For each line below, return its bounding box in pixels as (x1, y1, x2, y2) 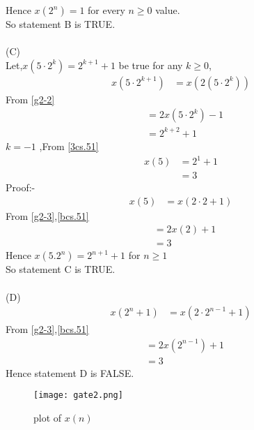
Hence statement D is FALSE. (6, 365, 134, 380)
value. (155, 3, 180, 17)
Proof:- (6, 180, 35, 195)
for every (88, 3, 125, 17)
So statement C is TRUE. (6, 262, 116, 276)
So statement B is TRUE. (6, 17, 116, 31)
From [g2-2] (6, 91, 55, 106)
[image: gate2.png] (33, 390, 123, 401)
